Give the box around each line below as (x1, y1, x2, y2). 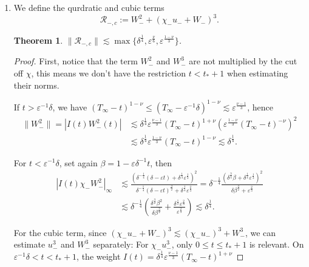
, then (150, 156, 172, 169)
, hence (247, 100, 273, 113)
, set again (59, 156, 98, 169)
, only (171, 238, 193, 251)
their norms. (13, 78, 59, 91)
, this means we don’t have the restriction (31, 66, 186, 79)
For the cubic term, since (13, 226, 107, 238)
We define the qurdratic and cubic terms (13, 1, 165, 13)
